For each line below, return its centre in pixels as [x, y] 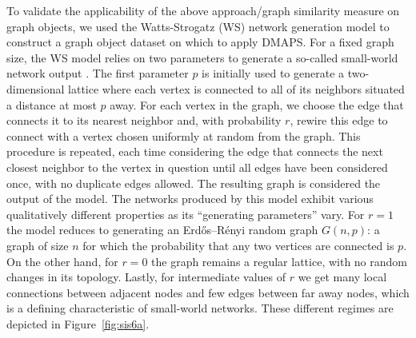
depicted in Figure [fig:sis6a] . [78, 323]
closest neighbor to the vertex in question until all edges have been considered [197, 167]
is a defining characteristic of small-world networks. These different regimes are [200, 308]
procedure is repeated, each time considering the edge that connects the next [195, 151]
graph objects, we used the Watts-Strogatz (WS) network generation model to [198, 26]
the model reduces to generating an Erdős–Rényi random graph [162, 230]
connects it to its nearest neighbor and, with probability [144, 120]
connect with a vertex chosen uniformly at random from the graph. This [184, 135]
